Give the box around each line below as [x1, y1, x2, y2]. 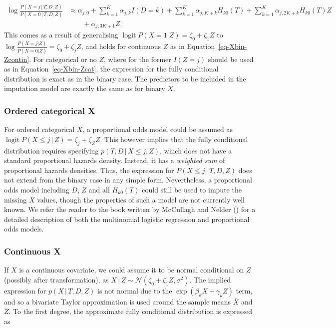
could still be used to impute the [142, 184, 242, 194]
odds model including [4, 184, 69, 194]
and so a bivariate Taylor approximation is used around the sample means [4, 296, 231, 306]
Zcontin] [4, 53, 29, 64]
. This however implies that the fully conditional [100, 133, 248, 144]
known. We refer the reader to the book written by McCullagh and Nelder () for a [4, 204, 256, 214]
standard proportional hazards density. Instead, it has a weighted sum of [4, 155, 225, 165]
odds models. [4, 223, 44, 234]
